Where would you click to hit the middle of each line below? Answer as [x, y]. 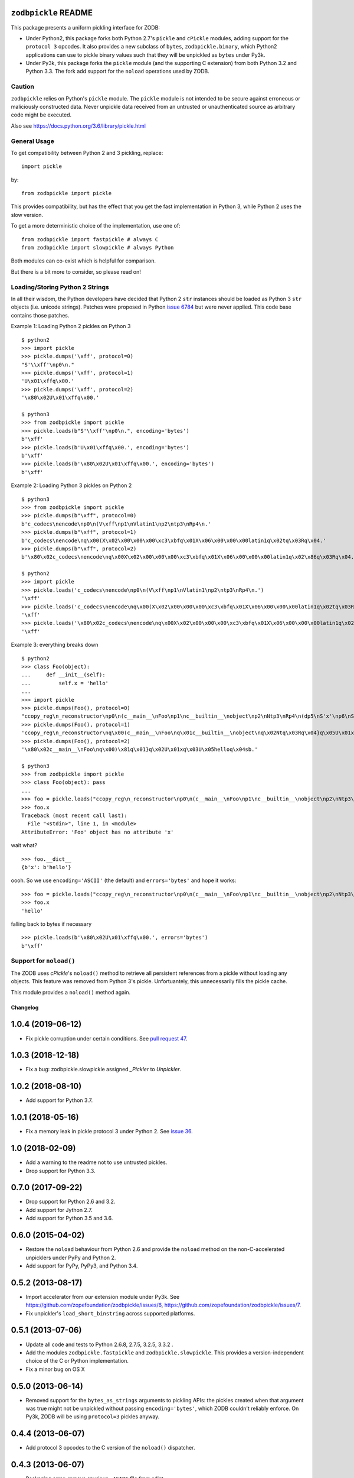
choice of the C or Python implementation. [77, 1361]
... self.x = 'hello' [65, 683]
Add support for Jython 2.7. [59, 1210]
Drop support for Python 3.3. [60, 1171]
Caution [23, 87]
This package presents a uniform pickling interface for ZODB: [86, 27]
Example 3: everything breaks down [55, 645]
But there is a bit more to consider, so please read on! [76, 271]
